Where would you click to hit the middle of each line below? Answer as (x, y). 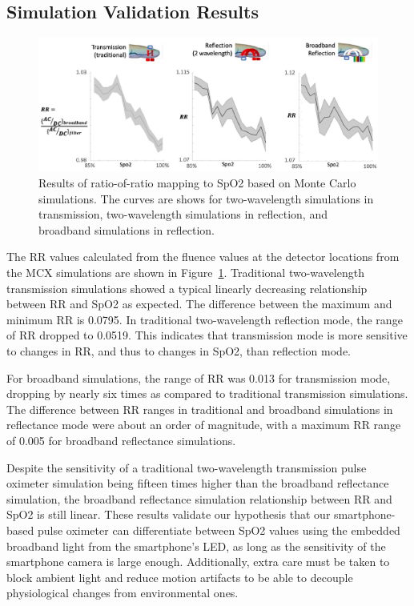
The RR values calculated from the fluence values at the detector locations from (203, 257)
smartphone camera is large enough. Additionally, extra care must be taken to (198, 562)
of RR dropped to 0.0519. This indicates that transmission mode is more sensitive (207, 335)
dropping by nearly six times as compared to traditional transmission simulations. (207, 393)
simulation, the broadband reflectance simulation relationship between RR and (199, 498)
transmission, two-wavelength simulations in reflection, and (183, 214)
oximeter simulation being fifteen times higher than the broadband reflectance (198, 483)
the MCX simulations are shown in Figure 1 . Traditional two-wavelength (185, 273)
